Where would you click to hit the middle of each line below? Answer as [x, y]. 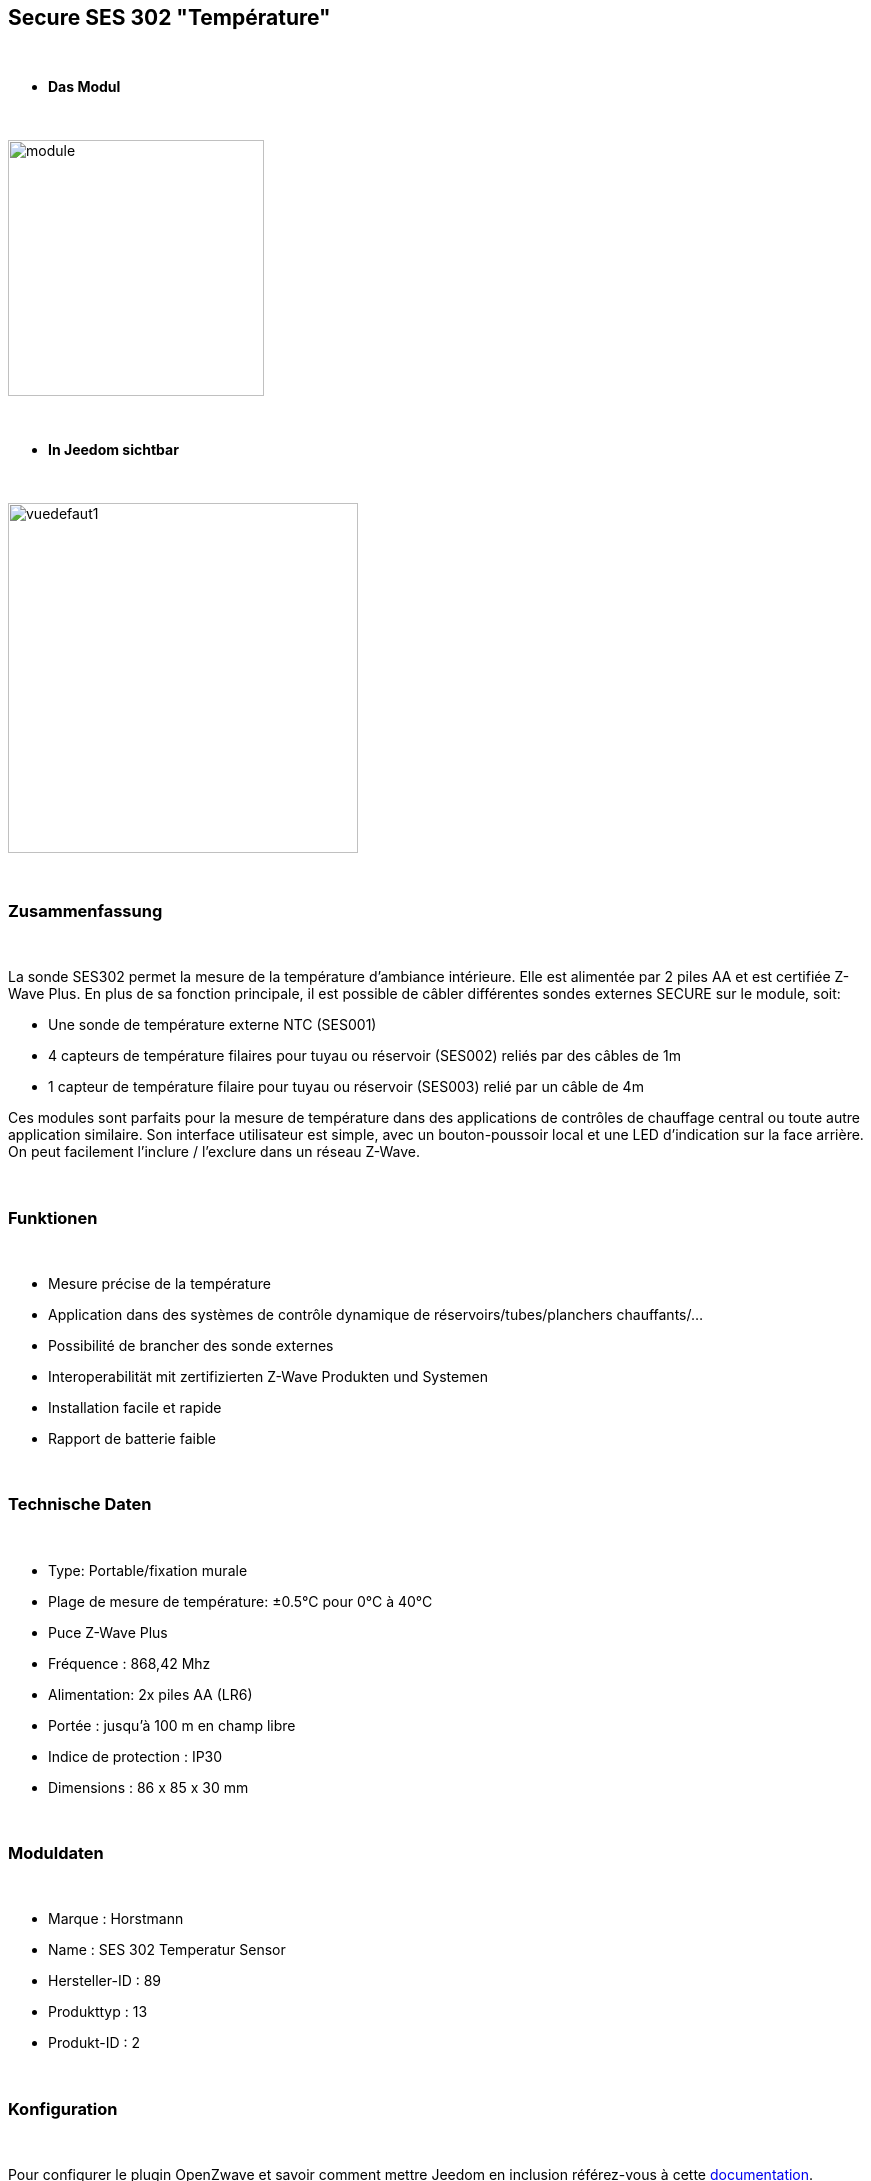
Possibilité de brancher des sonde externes [191, 1345]
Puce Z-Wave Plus [108, 1632]
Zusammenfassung [85, 910]
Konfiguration [63, 2108]
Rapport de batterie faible [132, 1438]
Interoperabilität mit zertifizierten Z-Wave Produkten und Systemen [268, 1376]
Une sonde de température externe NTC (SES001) [212, 1025]
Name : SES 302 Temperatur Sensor [167, 1950]
